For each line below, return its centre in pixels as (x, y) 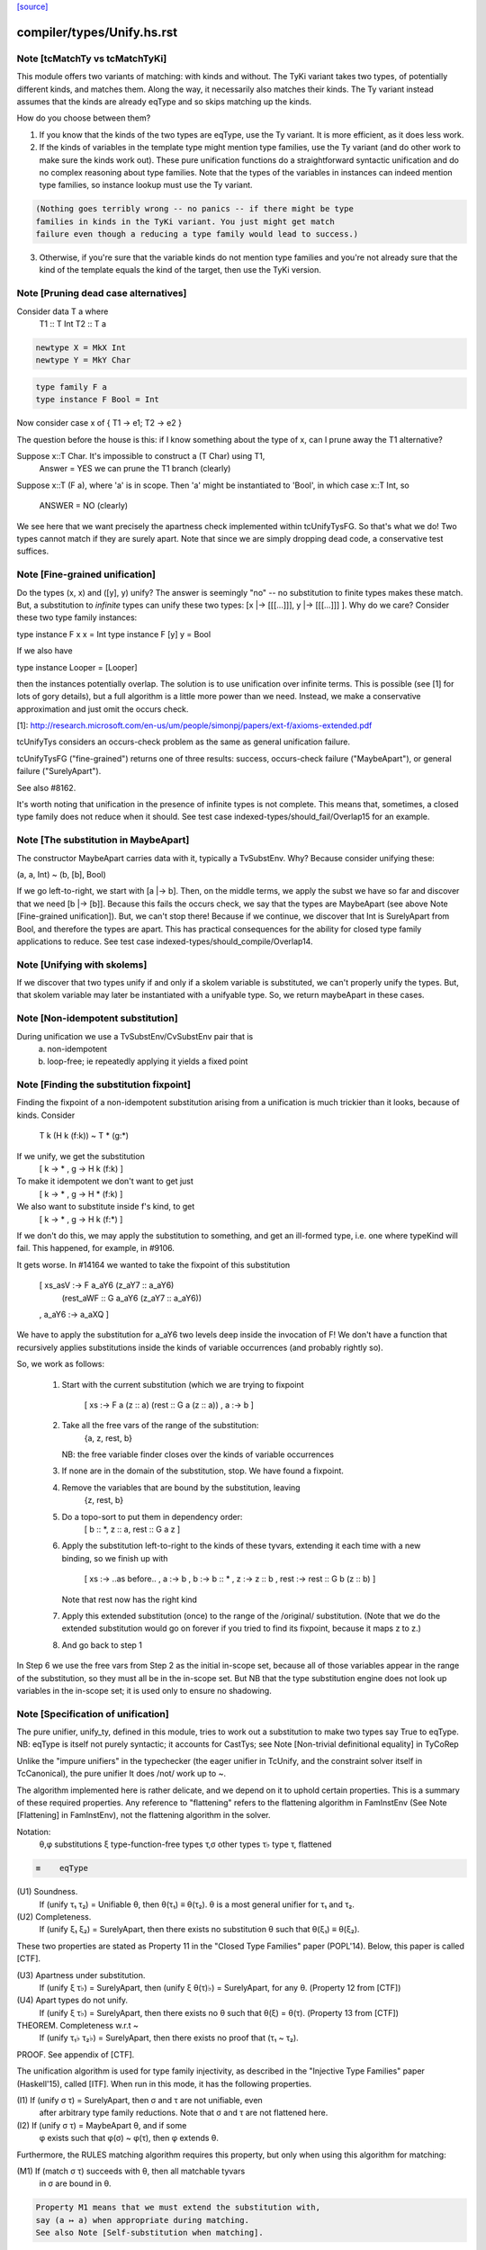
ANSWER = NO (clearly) (84, 506)
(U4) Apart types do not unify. (72, 2000)
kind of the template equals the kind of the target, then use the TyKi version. (180, 270)
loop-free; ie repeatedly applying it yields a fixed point (148, 1061)
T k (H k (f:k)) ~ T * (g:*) (84, 1136)
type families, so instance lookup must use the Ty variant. (146, 185)
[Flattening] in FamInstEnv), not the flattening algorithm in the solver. (144, 1815)
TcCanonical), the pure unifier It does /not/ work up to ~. (121, 1774)
